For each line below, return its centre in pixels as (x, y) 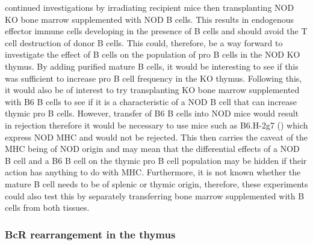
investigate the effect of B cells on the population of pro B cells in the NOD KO (153, 54)
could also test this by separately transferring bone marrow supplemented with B (155, 195)
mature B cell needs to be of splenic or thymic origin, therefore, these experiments (156, 183)
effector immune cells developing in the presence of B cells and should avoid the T (156, 31)
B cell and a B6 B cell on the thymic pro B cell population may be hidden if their (156, 160)
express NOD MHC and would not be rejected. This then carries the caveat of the (156, 137)
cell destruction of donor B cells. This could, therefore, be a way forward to (144, 42)
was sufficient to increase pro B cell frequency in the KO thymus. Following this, (153, 78)
